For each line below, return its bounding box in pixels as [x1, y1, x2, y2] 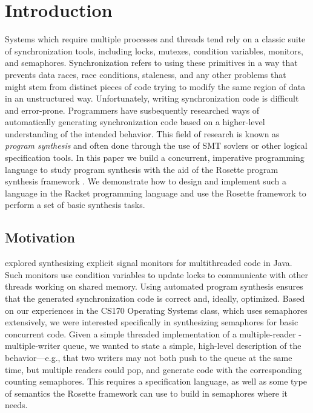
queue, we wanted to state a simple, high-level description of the [63, 339, 301, 352]
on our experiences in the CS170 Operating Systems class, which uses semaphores [5, 304, 308, 316]
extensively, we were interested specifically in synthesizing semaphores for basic [5, 316, 298, 328]
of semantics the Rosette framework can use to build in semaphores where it [5, 386, 288, 399]
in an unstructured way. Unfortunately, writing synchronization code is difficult [5, 92, 299, 105]
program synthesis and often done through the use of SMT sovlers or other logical [5, 139, 308, 152]
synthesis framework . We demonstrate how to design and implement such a [5, 175, 286, 187]
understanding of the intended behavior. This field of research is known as [5, 127, 280, 140]
